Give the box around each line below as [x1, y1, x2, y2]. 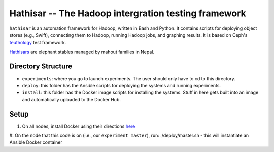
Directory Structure [9, 62, 73, 70]
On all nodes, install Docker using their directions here [22, 123, 135, 129]
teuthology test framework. [9, 40, 66, 46]
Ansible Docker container [9, 139, 63, 145]
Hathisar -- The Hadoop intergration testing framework [9, 8, 246, 19]
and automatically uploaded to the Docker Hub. [22, 96, 121, 102]
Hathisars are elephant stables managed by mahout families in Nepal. [9, 49, 155, 55]
